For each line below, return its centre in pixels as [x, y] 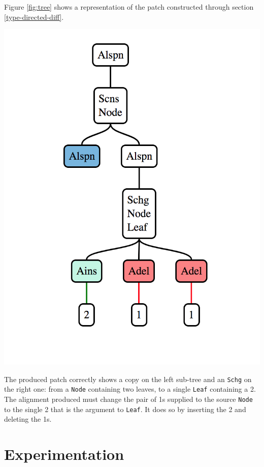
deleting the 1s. [28, 419]
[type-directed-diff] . [34, 17]
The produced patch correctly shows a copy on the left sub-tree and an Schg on [128, 379]
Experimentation [64, 454]
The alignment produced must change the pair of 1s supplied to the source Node [128, 399]
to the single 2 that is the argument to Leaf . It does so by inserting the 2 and [125, 409]
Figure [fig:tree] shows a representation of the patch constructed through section [129, 7]
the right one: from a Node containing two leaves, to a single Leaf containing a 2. [130, 389]
